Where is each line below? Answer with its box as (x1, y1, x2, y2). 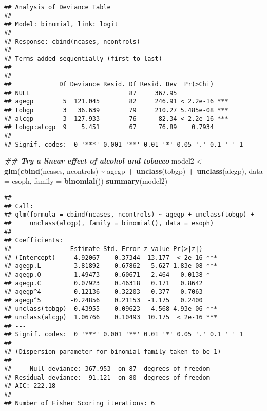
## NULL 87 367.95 (4, 89, 177, 97)
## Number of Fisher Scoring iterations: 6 (4, 399, 155, 407)
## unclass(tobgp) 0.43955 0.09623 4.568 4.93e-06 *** (4, 305, 218, 313)
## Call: (4, 202, 34, 210)
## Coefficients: (4, 237, 63, 244)
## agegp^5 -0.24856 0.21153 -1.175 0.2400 (4, 296, 203, 304)
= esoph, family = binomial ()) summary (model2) (4, 175, 168, 186)
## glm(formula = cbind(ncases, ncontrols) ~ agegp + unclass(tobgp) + (4, 211, 254, 219)
